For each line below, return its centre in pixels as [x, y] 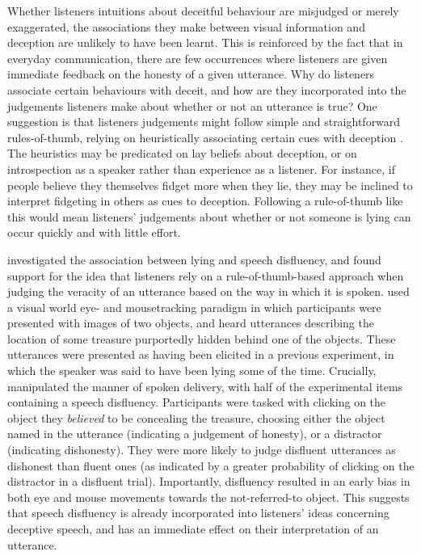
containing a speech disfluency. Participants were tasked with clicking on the [197, 402]
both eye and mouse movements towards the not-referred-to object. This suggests [208, 497]
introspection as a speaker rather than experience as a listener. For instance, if [202, 168]
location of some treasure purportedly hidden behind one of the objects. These [202, 338]
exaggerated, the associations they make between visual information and [186, 26]
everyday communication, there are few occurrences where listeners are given [198, 58]
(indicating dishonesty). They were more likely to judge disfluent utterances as [202, 450]
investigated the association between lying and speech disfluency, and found [194, 259]
